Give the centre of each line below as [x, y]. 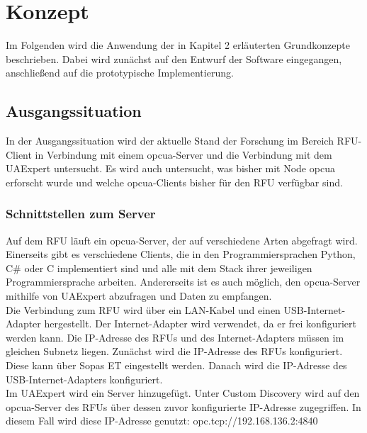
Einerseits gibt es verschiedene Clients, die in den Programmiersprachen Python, [181, 254]
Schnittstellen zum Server [81, 214]
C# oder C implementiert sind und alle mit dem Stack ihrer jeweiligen [159, 268]
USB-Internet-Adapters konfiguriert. [84, 379]
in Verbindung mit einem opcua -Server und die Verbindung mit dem [183, 154]
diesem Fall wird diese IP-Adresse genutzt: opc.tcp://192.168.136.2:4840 [162, 421]
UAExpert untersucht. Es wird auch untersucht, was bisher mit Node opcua [170, 168]
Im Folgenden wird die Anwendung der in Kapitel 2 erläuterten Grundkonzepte [178, 45]
